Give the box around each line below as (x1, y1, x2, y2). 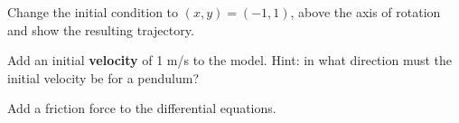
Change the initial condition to (7, 3, 179, 21)
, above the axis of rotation (290, 3, 441, 21)
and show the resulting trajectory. (7, 20, 194, 39)
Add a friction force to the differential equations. (7, 99, 276, 118)
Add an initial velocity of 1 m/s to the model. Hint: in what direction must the (7, 51, 453, 70)
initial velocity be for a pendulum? (7, 68, 200, 87)
